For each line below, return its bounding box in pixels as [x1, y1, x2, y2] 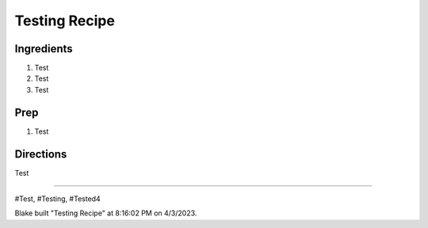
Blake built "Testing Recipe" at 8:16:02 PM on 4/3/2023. [14, 208, 197, 218]
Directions [14, 147, 67, 161]
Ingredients [14, 42, 73, 55]
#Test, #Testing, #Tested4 [14, 194, 101, 203]
